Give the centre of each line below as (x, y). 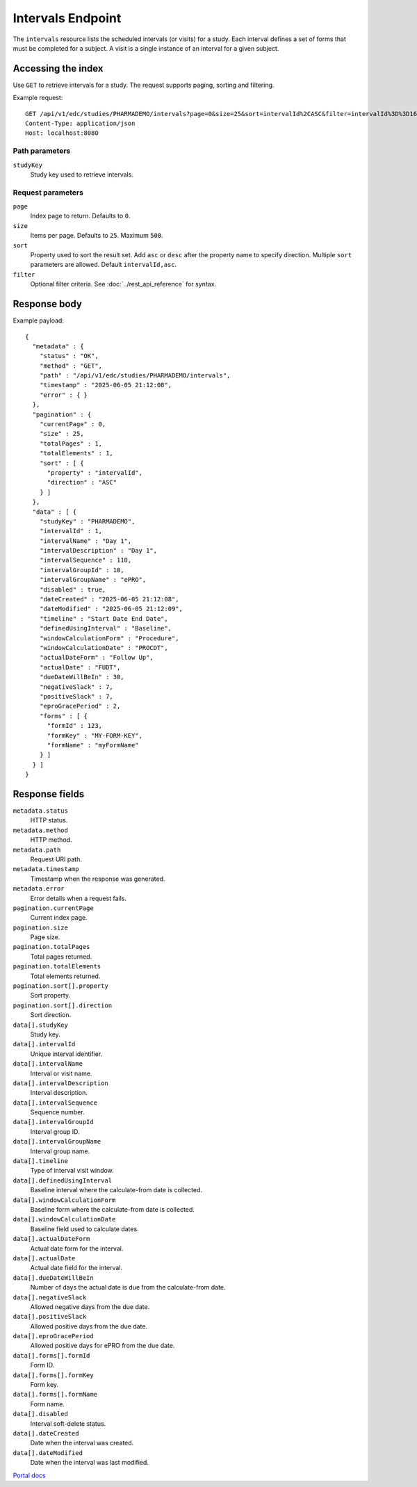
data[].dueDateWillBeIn (53, 1278)
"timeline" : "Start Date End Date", (104, 618)
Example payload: (38, 320)
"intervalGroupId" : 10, (82, 570)
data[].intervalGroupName (57, 1141)
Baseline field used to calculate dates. (84, 1229)
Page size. (45, 937)
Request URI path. (56, 859)
